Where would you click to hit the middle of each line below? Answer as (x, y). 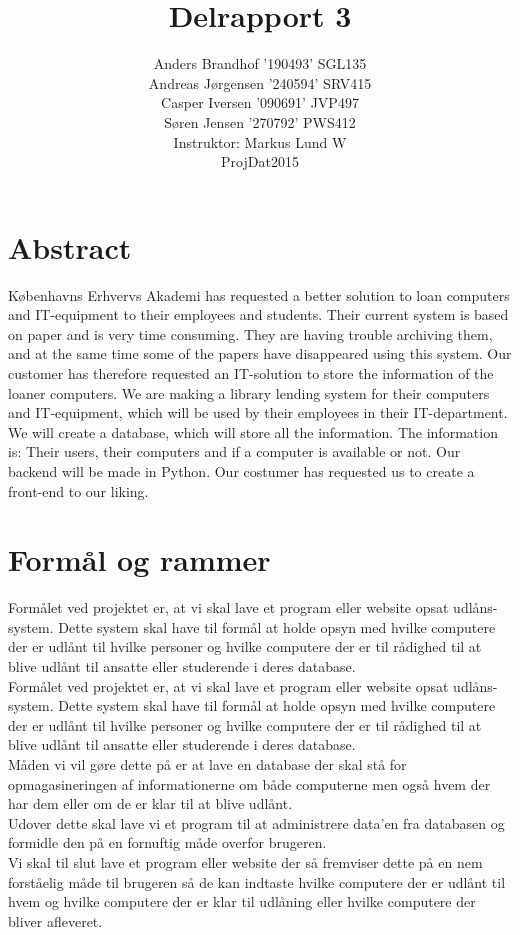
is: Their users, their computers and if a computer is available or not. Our (234, 451)
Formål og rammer (139, 559)
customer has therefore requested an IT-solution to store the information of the (251, 373)
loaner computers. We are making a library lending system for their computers (249, 392)
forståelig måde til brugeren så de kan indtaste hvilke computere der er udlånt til (257, 881)
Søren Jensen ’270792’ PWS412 (260, 121)
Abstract (70, 246)
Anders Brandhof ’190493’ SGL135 (260, 63)
